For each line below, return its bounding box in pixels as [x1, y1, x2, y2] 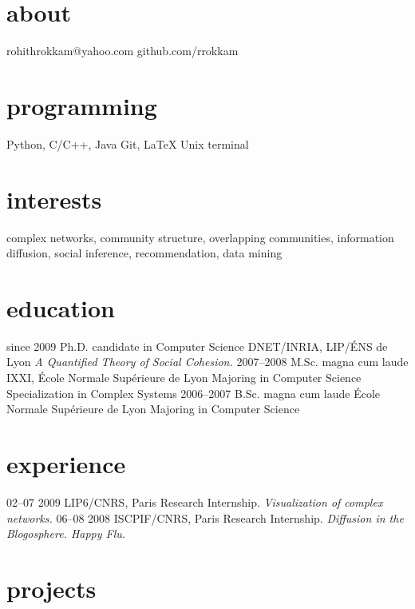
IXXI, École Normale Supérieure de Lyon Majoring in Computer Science [6, 369, 362, 386]
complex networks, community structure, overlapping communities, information [6, 229, 394, 245]
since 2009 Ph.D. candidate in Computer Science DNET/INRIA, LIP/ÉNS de [6, 337, 388, 354]
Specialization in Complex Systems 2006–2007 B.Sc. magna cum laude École [6, 384, 380, 401]
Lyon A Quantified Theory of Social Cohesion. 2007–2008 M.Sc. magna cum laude [6, 353, 409, 370]
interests [6, 182, 102, 215]
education [6, 291, 115, 324]
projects [6, 571, 97, 604]
